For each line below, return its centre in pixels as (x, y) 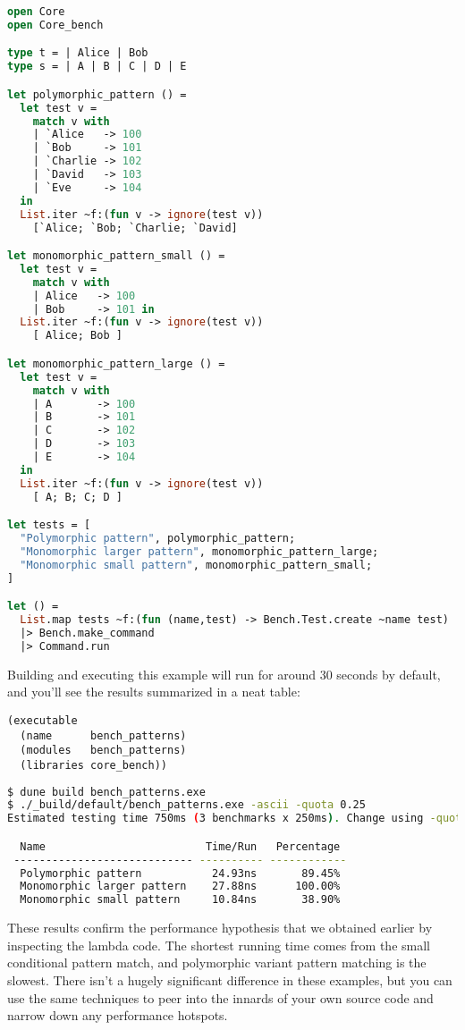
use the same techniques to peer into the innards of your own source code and (220, 997)
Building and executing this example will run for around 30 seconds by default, (224, 674)
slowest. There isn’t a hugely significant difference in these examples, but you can (230, 979)
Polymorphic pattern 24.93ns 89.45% (180, 873)
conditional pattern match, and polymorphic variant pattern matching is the (217, 962)
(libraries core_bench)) (93, 765)
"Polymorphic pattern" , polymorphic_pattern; (158, 539)
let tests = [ (49, 525)
